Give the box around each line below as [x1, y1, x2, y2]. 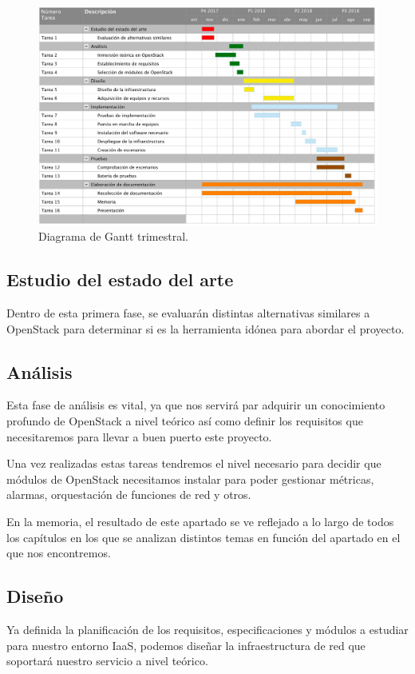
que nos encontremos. [6, 544, 111, 561]
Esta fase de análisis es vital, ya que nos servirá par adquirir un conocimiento [6, 397, 385, 413]
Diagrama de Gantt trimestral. [38, 228, 188, 245]
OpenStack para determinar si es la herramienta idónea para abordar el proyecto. [6, 320, 405, 337]
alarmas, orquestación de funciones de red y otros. [6, 486, 251, 503]
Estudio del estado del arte [6, 267, 234, 292]
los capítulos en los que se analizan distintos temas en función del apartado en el [6, 528, 401, 545]
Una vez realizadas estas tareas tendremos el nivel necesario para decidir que [6, 455, 381, 472]
